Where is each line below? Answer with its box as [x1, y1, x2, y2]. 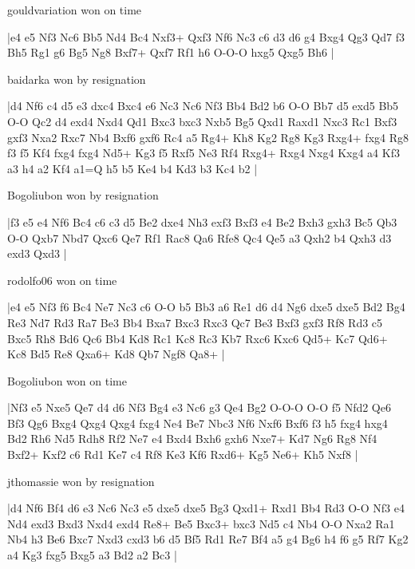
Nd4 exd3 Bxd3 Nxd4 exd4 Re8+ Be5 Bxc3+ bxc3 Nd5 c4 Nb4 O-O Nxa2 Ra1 [7, 515, 395, 531]
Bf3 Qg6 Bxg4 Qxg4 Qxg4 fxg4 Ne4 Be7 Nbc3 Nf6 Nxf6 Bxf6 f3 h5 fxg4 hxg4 [7, 414, 388, 431]
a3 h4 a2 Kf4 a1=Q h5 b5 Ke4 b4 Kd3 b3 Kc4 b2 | [7, 160, 258, 176]
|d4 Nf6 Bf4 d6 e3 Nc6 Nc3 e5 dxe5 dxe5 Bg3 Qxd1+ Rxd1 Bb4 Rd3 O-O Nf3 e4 [7, 500, 405, 516]
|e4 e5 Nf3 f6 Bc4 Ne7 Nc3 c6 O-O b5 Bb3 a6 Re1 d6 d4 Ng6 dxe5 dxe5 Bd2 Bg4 [7, 298, 405, 315]
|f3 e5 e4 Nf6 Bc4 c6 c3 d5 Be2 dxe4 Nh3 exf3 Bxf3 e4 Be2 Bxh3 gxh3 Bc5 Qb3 [7, 213, 397, 230]
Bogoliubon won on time [7, 372, 127, 389]
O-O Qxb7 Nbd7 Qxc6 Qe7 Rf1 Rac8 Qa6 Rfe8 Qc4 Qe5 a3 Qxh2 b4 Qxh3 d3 [7, 229, 392, 246]
